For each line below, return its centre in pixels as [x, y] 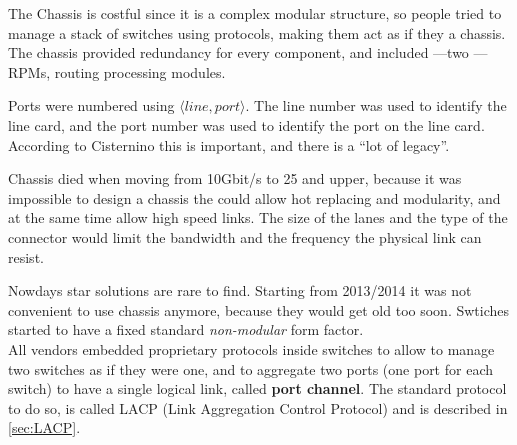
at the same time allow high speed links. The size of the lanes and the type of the [258, 217]
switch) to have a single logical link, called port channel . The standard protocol [257, 388]
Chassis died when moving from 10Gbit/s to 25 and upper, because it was [235, 178]
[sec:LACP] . [44, 427]
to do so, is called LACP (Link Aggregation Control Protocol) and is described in [258, 407]
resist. [26, 256]
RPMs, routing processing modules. [117, 71]
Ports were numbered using [91, 105]
